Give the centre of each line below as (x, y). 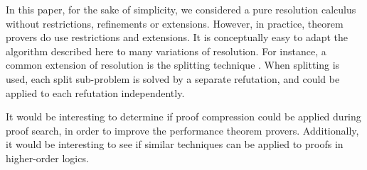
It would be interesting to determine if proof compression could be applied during (183, 117)
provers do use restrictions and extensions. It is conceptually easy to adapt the (177, 37)
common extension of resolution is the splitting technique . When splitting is (173, 65)
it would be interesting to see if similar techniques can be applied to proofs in (175, 144)
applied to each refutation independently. (95, 92)
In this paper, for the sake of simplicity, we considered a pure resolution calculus (181, 9)
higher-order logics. (47, 158)
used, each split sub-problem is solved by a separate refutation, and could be (173, 78)
